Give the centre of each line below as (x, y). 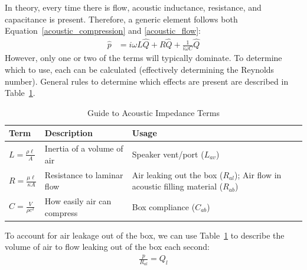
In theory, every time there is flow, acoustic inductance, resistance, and (133, 7)
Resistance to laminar (84, 174)
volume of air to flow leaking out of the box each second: (107, 247)
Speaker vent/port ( (168, 154)
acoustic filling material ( (177, 186)
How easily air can (78, 201)
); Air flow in (258, 174)
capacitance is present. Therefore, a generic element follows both (121, 19)
